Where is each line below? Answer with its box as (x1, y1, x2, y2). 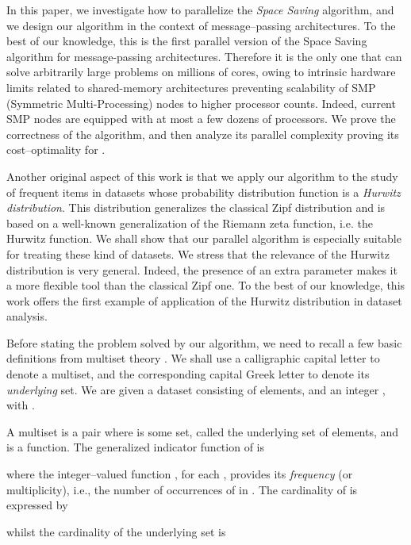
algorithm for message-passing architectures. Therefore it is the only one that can (6, 48, 402, 64)
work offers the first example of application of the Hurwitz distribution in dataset (6, 292, 402, 309)
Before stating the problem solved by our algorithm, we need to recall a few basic (6, 334, 402, 351)
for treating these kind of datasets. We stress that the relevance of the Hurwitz (6, 245, 390, 262)
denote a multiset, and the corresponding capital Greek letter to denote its (6, 366, 370, 382)
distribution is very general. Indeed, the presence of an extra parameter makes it (6, 261, 398, 278)
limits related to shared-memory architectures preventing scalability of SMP (6, 79, 376, 95)
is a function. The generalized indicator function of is (6, 439, 264, 455)
